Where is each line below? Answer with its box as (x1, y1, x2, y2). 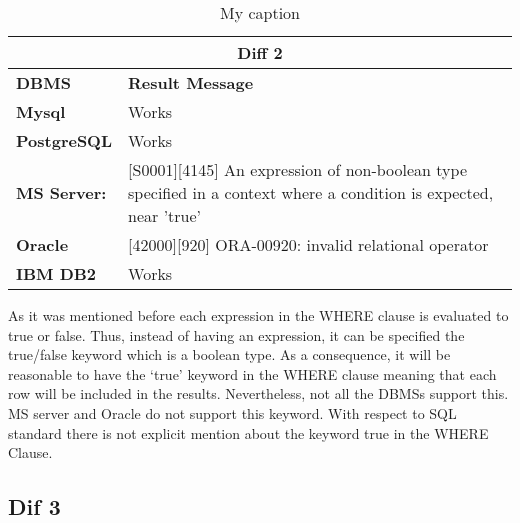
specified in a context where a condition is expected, (128, 181, 494, 204)
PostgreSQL (16, 129, 113, 152)
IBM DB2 (16, 262, 97, 285)
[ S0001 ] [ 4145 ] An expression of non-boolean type (128, 158, 468, 181)
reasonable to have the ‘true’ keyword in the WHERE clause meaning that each (8, 363, 497, 384)
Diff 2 (237, 41, 283, 64)
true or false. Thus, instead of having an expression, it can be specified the (8, 324, 465, 345)
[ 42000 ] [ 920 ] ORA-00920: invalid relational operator (128, 233, 489, 256)
